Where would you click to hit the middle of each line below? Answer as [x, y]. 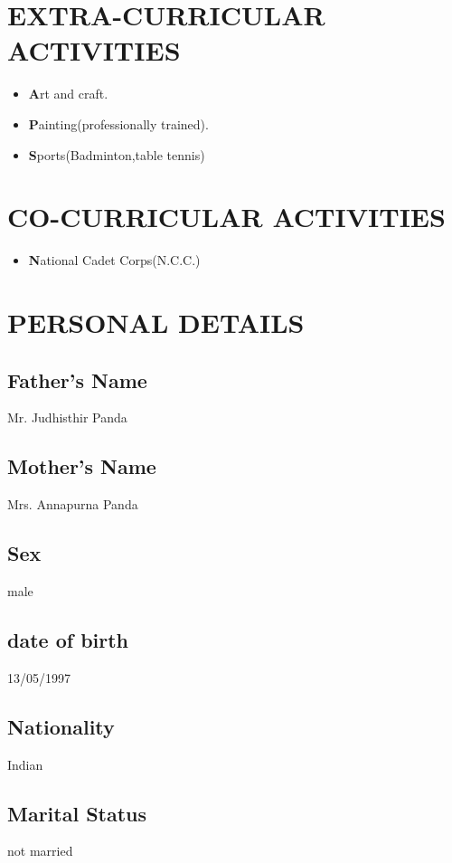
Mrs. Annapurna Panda [73, 504]
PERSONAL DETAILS [156, 322]
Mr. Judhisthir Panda [67, 417]
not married [40, 851]
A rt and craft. [68, 94]
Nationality [61, 726]
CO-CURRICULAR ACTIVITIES [226, 217]
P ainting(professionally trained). [118, 123]
